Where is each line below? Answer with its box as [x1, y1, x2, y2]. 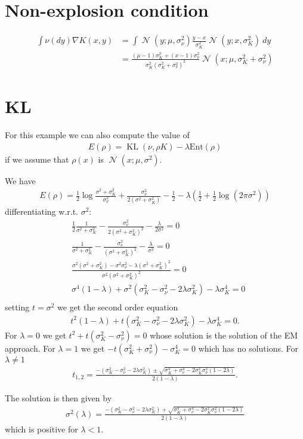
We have [5, 174, 36, 187]
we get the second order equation [57, 301, 178, 313]
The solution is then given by [5, 392, 112, 404]
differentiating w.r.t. [5, 205, 78, 218]
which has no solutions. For [198, 342, 299, 354]
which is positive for [5, 423, 78, 435]
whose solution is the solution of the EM [150, 328, 298, 341]
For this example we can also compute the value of [5, 128, 190, 141]
